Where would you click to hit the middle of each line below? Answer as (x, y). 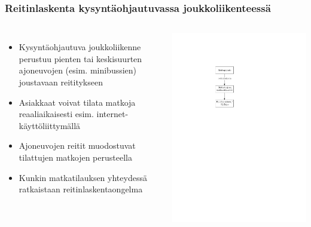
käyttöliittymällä (50, 125)
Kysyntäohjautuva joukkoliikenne (80, 47)
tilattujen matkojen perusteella (75, 157)
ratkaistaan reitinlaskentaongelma (81, 189)
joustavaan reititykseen (61, 82)
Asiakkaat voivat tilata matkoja (77, 102)
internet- (112, 114)
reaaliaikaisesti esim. (56, 114)
